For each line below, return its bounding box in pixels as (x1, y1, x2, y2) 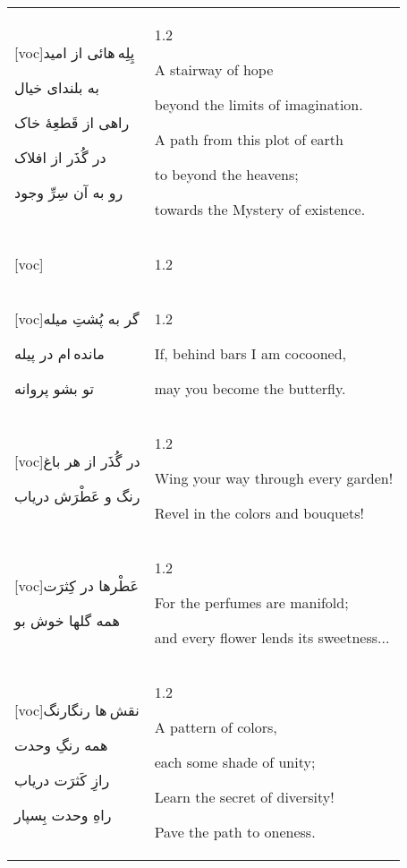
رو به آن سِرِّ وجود (14, 181, 123, 202)
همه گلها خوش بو (14, 609, 120, 631)
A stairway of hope (154, 59, 274, 80)
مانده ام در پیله (14, 343, 105, 364)
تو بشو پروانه (14, 378, 94, 399)
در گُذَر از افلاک (14, 146, 106, 168)
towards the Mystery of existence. (154, 199, 366, 219)
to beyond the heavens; (154, 164, 299, 185)
